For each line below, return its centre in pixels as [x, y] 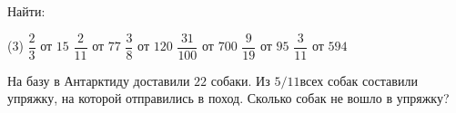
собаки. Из [240, 80]
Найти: [26, 11]
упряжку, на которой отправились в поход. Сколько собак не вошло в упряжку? [228, 98]
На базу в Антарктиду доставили [99, 80]
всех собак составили [359, 80]
